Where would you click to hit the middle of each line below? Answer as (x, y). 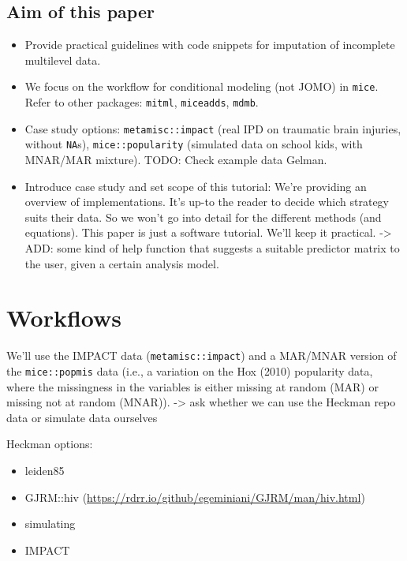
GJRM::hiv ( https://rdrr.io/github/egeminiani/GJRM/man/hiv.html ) (195, 497)
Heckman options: (50, 444)
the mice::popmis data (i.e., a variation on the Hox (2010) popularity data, (190, 370)
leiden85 (45, 470)
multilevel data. (63, 60)
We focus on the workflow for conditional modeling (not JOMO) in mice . (202, 86)
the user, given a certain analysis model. (122, 263)
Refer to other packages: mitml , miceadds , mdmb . (142, 102)
